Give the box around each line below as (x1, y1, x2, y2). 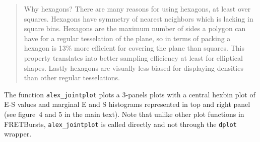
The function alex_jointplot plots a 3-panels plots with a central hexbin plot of (4, 89, 255, 99)
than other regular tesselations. (24, 72, 120, 83)
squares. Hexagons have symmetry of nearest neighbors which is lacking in (24, 13, 253, 24)
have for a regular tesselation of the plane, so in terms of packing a (24, 33, 231, 43)
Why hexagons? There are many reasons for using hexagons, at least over (24, 4, 251, 14)
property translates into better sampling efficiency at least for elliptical (24, 52, 243, 63)
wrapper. (4, 128, 32, 139)
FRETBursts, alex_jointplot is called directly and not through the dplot (4, 118, 237, 129)
